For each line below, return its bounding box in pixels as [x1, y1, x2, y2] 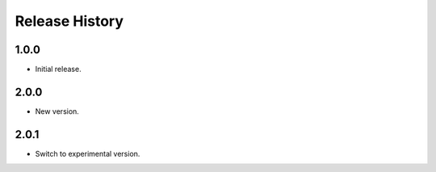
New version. [35, 106, 80, 116]
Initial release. [35, 65, 82, 74]
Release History [15, 12, 124, 30]
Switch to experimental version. [35, 149, 140, 158]
